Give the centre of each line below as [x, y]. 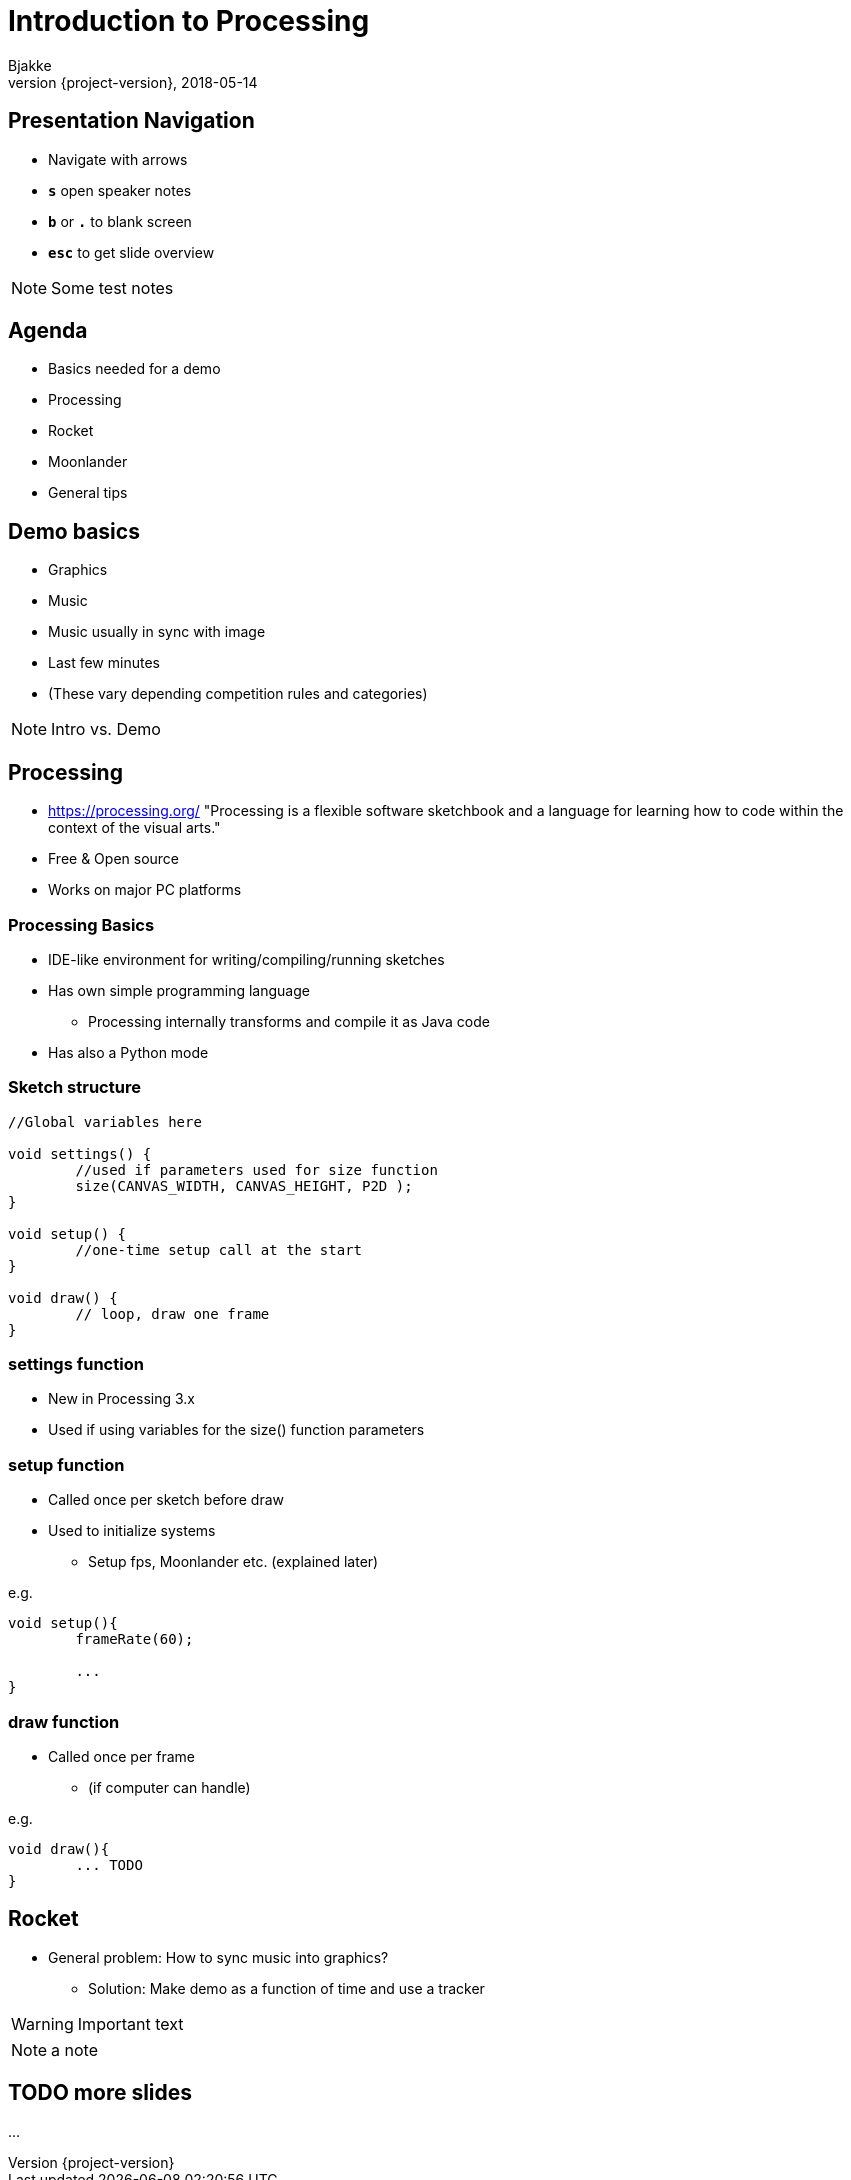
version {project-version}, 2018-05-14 [133, 82]
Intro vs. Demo [106, 729]
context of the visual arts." [134, 828]
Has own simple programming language [179, 990]
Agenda [48, 331]
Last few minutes [104, 663]
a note [74, 2049]
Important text [130, 2023]
